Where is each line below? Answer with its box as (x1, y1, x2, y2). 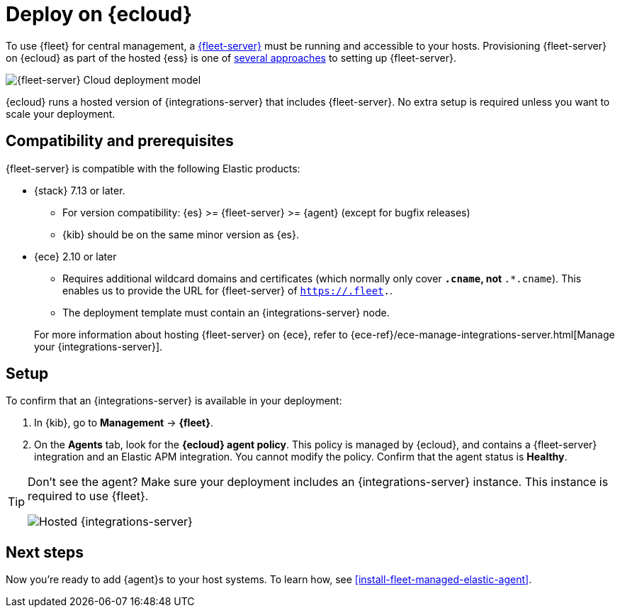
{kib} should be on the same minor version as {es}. (62, 228, 299, 241)
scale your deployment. (6, 107, 115, 120)
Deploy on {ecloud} (6, 2, 193, 26)
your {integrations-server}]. (34, 340, 163, 353)
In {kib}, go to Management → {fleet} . (34, 416, 213, 429)
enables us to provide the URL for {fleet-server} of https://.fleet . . (62, 284, 393, 297)
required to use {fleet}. (28, 489, 149, 504)
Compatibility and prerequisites (6, 132, 234, 150)
